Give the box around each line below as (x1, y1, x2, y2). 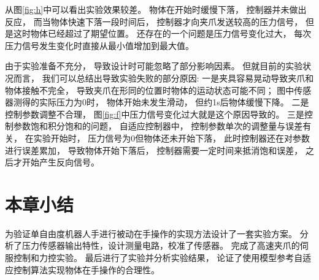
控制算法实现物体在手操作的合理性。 (13, 263, 159, 276)
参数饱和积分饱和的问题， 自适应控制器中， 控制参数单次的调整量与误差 (13, 119, 303, 132)
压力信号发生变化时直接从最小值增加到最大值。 (5, 39, 194, 51)
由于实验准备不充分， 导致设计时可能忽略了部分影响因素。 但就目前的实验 (5, 59, 303, 72)
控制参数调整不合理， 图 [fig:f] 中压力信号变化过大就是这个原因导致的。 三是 (5, 107, 305, 120)
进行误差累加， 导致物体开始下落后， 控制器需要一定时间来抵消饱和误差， (5, 143, 303, 156)
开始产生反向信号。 (21, 156, 99, 168)
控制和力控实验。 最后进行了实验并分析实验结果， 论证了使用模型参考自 (13, 251, 303, 264)
